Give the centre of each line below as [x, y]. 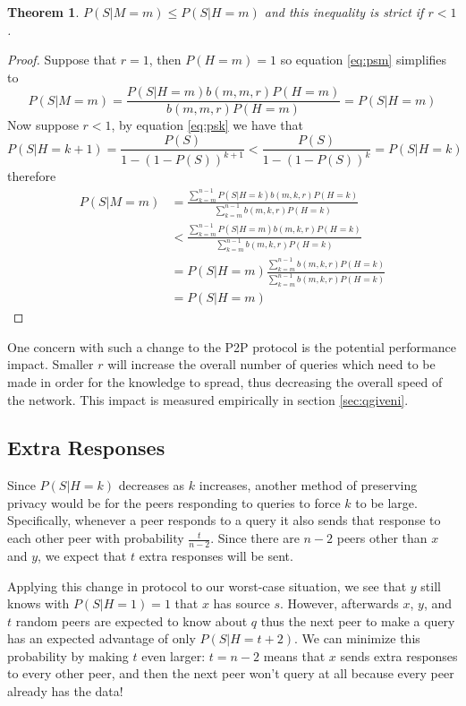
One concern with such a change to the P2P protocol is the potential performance [232, 346]
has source [241, 603]
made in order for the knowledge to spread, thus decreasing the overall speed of [225, 381]
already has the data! [65, 691]
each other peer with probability [96, 538]
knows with [38, 603]
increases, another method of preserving [308, 485]
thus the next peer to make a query [358, 620]
